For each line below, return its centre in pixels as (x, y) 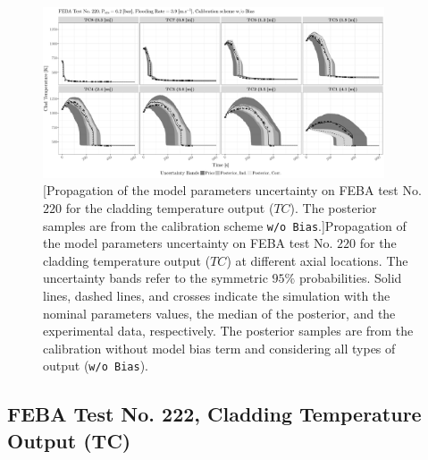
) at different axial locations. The (317, 260)
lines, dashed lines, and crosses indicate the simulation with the (217, 296)
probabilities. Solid (350, 278)
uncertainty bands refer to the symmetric (155, 278)
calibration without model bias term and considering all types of (219, 348)
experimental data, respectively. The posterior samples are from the (228, 331)
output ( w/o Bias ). (96, 366)
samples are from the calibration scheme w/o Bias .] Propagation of (225, 225)
